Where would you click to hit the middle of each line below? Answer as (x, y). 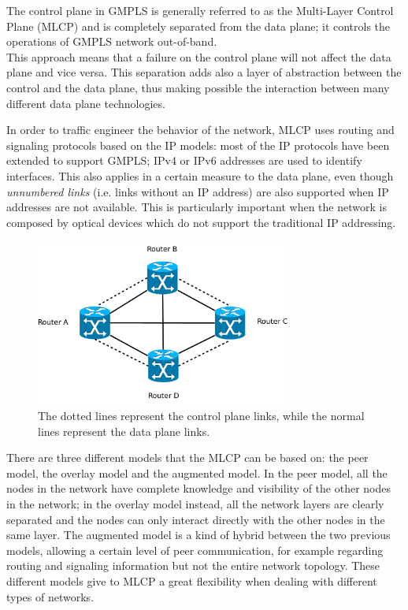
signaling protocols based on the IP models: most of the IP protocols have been (198, 145)
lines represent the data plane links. (124, 431)
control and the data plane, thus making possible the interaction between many (198, 87)
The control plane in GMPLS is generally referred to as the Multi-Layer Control (200, 10)
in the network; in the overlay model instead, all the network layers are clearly (195, 504)
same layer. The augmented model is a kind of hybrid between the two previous (198, 535)
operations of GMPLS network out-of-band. (112, 41)
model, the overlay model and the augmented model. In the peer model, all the (197, 472)
